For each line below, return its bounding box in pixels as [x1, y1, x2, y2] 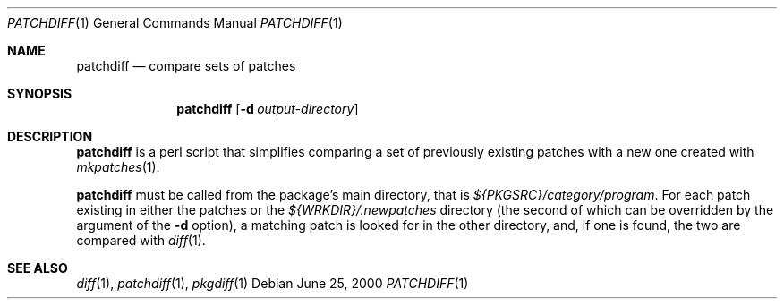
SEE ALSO [7, 260, 68, 276]
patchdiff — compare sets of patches [76, 58, 296, 73]
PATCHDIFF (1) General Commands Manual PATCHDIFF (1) [7, 15, 343, 30]
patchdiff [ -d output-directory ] [176, 101, 359, 116]
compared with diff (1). [76, 233, 206, 248]
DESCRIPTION [7, 129, 93, 144]
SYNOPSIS [7, 86, 72, 101]
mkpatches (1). [76, 159, 160, 174]
